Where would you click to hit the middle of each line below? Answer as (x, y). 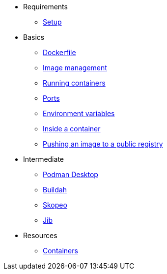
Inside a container (72, 129)
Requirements (45, 7)
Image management (75, 68)
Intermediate (43, 159)
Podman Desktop (70, 174)
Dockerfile (59, 52)
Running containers (74, 83)
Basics (34, 37)
